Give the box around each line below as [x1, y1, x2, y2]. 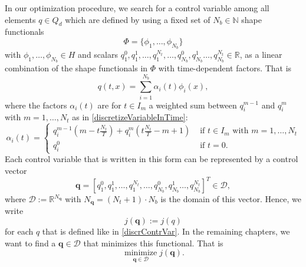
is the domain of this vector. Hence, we [160, 193, 302, 205]
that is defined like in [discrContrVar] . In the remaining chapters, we [42, 225, 290, 238]
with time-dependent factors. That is [158, 62, 292, 74]
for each [5, 225, 34, 238]
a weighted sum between [149, 98, 237, 111]
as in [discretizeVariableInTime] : [72, 111, 188, 123]
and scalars [78, 48, 118, 61]
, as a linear [239, 48, 282, 61]
